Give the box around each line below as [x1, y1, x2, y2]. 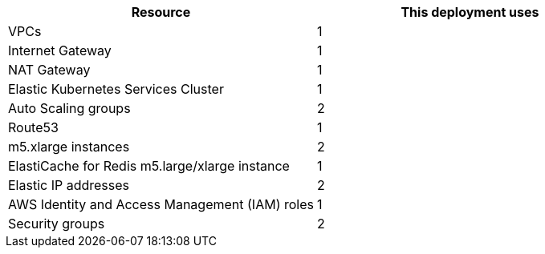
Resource [131, 4, 191, 20]
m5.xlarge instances [8, 139, 130, 155]
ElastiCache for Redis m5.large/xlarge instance [8, 158, 290, 174]
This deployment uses [401, 4, 539, 20]
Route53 [8, 119, 59, 135]
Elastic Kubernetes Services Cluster [8, 81, 224, 97]
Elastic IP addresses [8, 177, 130, 193]
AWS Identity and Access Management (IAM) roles [8, 196, 314, 212]
